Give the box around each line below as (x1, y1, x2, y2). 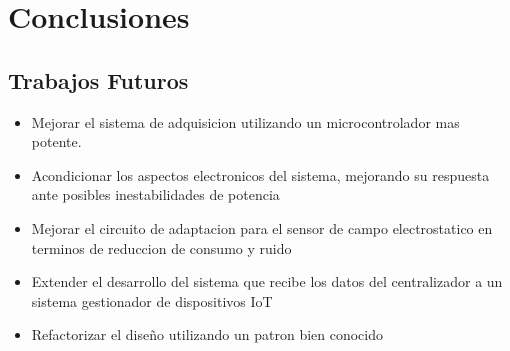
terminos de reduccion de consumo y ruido (31, 237, 292, 258)
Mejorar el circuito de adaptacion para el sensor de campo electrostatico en (31, 217, 493, 238)
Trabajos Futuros (8, 64, 189, 95)
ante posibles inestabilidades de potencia (31, 184, 280, 205)
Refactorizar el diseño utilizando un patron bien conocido (31, 324, 383, 345)
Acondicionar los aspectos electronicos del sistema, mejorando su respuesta (31, 164, 490, 185)
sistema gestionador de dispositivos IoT (31, 290, 273, 311)
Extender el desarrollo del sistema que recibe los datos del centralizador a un (31, 271, 503, 292)
